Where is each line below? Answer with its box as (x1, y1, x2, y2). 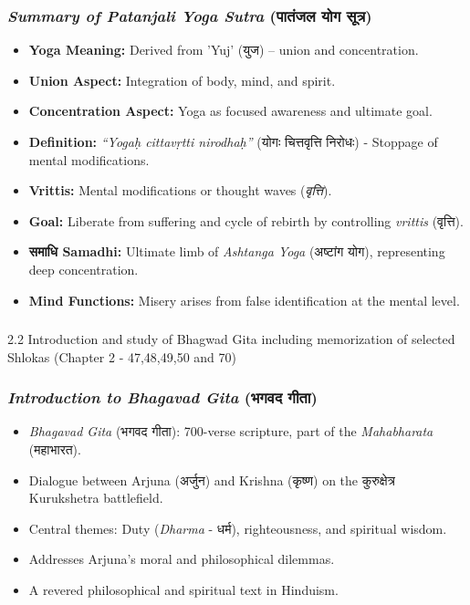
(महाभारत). (28, 440, 81, 459)
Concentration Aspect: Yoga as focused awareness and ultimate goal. (28, 101, 433, 120)
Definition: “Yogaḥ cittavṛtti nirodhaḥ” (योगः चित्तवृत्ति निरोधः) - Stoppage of (28, 132, 438, 151)
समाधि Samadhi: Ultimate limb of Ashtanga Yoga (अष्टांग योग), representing (28, 242, 445, 261)
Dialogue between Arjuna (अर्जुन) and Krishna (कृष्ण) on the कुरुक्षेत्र (28, 470, 395, 489)
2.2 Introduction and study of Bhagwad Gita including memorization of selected (7, 329, 455, 349)
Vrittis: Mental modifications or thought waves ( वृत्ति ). (28, 181, 332, 200)
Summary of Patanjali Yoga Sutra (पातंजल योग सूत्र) (7, 4, 372, 26)
